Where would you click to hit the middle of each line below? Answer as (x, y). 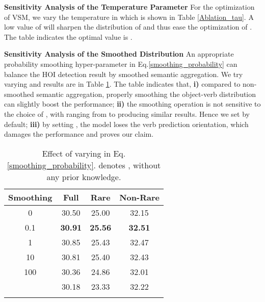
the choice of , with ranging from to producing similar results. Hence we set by (127, 114)
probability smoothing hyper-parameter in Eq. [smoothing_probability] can (121, 64)
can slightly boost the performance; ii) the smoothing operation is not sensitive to (132, 104)
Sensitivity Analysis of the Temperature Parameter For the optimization (129, 7)
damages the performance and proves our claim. (79, 134)
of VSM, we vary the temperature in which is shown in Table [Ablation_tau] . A (129, 17)
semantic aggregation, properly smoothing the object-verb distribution (146, 94)
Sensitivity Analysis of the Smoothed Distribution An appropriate (119, 54)
